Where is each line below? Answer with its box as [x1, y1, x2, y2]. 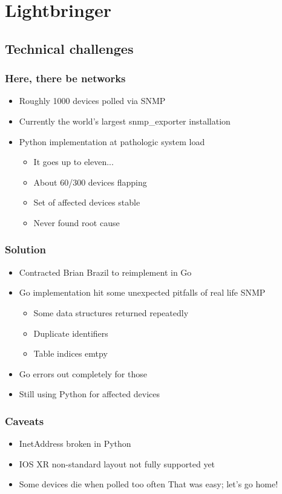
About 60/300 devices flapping [33, 175, 147, 188]
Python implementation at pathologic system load [19, 135, 205, 148]
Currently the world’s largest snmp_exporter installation [19, 114, 231, 127]
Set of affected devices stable [33, 196, 140, 209]
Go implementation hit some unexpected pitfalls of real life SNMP [19, 286, 266, 299]
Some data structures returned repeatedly [33, 306, 189, 319]
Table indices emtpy [33, 347, 108, 360]
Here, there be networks [5, 71, 126, 86]
